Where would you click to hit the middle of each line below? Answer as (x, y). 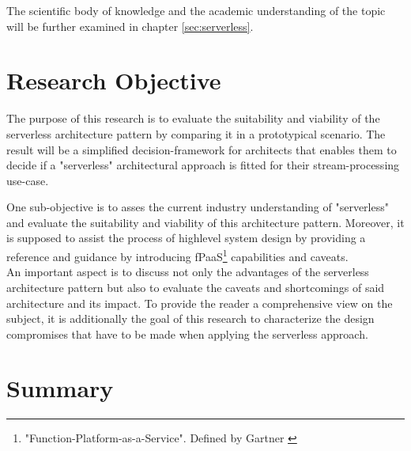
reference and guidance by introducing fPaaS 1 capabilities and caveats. (177, 255)
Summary (60, 388)
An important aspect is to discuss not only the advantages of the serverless (188, 272)
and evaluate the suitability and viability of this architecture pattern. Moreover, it (205, 222)
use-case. (28, 180)
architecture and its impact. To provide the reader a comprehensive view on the (200, 303)
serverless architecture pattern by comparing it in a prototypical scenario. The (196, 133)
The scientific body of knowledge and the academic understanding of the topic (196, 10)
